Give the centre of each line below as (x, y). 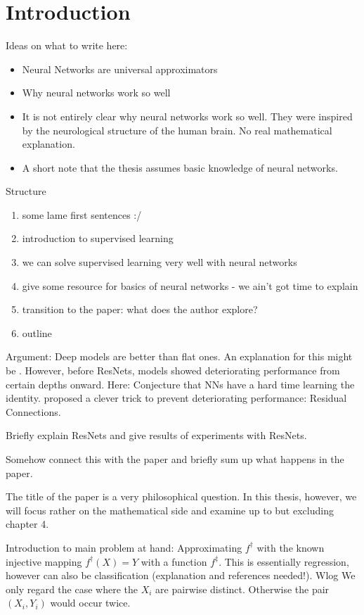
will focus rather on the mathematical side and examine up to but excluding (170, 510)
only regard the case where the (72, 589)
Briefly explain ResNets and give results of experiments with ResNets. (156, 435)
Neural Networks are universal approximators (120, 69)
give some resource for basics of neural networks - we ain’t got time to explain (190, 285)
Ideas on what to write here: (67, 45)
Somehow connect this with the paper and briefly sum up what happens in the (175, 459)
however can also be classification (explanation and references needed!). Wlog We (181, 575)
